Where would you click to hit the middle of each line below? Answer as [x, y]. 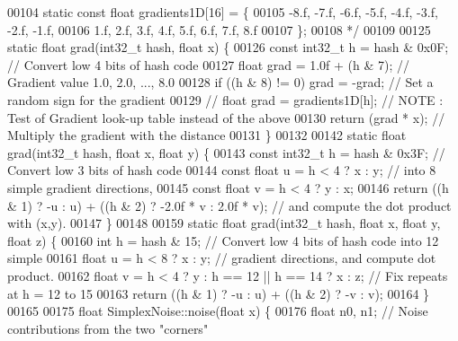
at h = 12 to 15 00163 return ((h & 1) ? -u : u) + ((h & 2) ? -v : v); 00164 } [219, 293]
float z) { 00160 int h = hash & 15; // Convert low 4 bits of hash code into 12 [223, 240]
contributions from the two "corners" [108, 328]
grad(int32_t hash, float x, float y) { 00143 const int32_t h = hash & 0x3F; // [226, 152]
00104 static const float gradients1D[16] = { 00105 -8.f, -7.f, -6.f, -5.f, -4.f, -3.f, [223, 12]
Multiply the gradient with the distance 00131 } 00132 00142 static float [207, 135]
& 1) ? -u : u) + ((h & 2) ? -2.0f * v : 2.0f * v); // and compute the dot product [229, 205]
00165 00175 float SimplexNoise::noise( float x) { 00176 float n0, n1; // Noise [218, 311]
